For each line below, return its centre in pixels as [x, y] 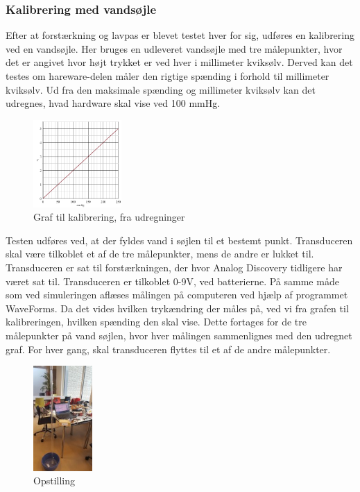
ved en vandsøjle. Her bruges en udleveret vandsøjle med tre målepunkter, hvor [174, 48]
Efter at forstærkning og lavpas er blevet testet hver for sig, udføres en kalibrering [180, 35]
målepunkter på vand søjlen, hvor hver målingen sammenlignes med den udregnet [179, 336]
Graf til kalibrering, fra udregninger [109, 217]
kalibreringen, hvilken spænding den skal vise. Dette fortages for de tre [156, 322]
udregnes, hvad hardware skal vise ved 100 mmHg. [113, 103]
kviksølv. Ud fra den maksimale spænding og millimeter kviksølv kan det [161, 89]
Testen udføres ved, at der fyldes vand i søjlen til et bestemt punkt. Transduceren [179, 240]
